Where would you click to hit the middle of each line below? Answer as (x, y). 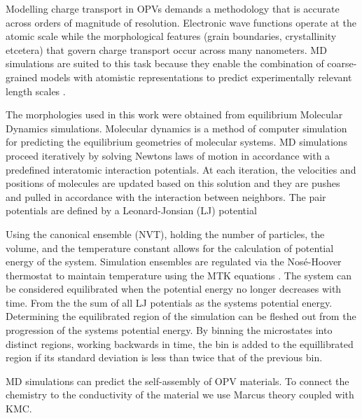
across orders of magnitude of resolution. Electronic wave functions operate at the (181, 22)
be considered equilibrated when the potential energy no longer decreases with (174, 289)
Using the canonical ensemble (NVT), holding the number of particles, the (165, 234)
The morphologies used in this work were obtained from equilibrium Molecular (174, 114)
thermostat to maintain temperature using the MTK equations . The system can (179, 275)
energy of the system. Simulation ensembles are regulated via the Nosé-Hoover (174, 262)
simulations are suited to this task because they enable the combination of (165, 63)
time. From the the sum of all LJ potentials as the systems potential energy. (169, 302)
